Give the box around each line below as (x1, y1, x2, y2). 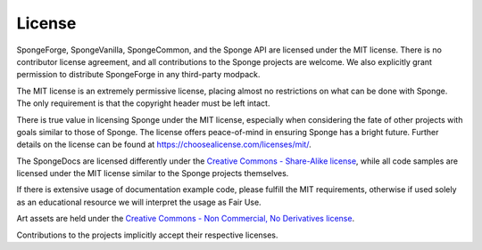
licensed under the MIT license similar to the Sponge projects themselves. (16, 168, 289, 179)
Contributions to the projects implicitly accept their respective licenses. (16, 230, 278, 240)
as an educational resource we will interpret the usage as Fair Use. (16, 197, 262, 207)
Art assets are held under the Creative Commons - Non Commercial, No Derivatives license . (16, 214, 355, 224)
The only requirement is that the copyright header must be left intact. (16, 98, 270, 109)
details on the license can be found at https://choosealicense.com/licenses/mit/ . (16, 139, 312, 150)
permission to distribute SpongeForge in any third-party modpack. (16, 69, 261, 80)
